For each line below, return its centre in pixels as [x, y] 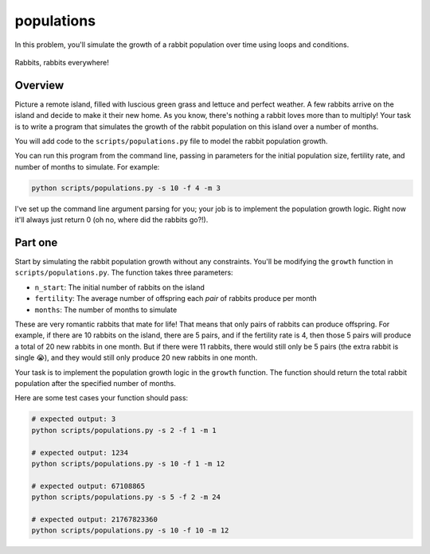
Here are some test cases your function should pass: [102, 398]
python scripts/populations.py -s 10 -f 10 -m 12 [130, 531]
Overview [39, 85]
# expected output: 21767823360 [95, 519]
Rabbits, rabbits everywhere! [62, 62]
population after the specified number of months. [96, 383]
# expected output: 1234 [80, 453]
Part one [36, 242]
